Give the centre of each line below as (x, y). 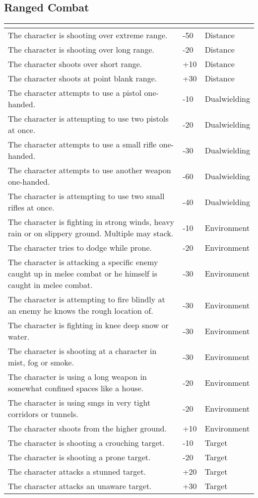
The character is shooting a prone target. (79, 457)
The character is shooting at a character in (82, 351)
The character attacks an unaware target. (80, 486)
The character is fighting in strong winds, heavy (91, 222)
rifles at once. (31, 208)
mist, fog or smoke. (41, 362)
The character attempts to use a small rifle (82, 144)
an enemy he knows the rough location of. (81, 311)
